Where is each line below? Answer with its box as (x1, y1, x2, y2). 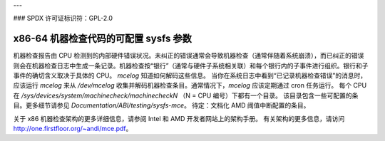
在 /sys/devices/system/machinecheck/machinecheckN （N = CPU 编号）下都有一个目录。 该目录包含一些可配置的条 (13, 91, 359, 100)
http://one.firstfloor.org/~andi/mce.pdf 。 (13, 125, 133, 133)
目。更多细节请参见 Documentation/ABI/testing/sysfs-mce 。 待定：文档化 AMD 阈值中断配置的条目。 (13, 101, 310, 110)
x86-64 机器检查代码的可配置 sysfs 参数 (13, 33, 192, 45)
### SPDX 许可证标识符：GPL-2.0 (13, 14, 113, 23)
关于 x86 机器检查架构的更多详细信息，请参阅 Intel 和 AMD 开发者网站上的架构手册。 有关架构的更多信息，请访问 (13, 114, 345, 122)
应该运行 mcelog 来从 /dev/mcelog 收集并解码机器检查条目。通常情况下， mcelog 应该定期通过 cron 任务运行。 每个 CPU (13, 81, 367, 90)
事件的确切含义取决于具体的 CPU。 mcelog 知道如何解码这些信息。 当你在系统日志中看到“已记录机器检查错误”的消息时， (13, 71, 367, 80)
